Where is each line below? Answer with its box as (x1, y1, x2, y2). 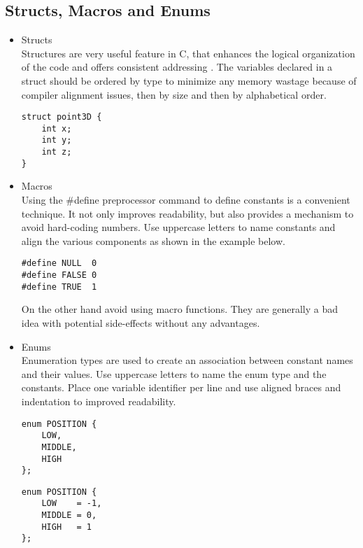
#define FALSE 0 (21, 270, 97, 281)
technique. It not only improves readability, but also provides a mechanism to (21, 206, 354, 220)
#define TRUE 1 (21, 281, 97, 292)
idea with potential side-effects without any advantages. (21, 315, 260, 330)
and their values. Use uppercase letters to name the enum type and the (21, 366, 327, 381)
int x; (41, 123, 72, 134)
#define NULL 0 (21, 258, 97, 269)
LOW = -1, (41, 498, 102, 509)
